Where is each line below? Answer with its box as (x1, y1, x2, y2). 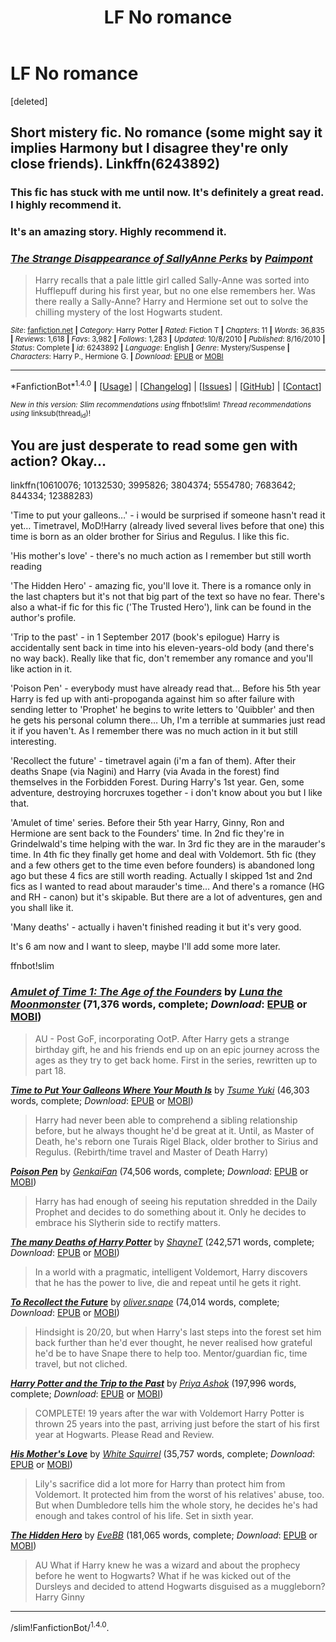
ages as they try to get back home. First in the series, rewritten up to (34, 1054, 318, 1066)
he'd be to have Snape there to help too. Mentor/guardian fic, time (34, 1347, 308, 1359)
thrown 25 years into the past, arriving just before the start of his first (34, 1417, 320, 1430)
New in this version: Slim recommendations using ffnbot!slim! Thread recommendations (10, 400, 312, 410)
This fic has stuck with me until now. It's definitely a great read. (10, 186, 324, 200)
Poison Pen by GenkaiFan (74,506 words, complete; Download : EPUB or (10, 1165, 309, 1177)
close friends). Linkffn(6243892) (10, 156, 221, 173)
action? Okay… (10, 452, 107, 470)
